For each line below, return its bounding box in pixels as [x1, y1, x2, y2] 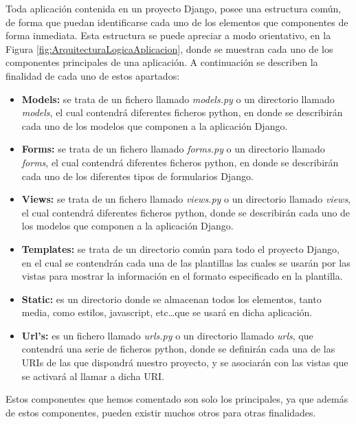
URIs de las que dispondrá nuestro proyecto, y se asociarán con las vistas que [21, 355, 348, 370]
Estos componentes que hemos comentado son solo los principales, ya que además [5, 392, 348, 406]
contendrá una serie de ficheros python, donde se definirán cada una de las [21, 342, 335, 356]
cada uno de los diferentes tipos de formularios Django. [21, 168, 254, 183]
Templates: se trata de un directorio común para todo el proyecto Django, [21, 241, 340, 256]
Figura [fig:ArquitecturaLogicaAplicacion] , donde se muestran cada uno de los [5, 41, 333, 56]
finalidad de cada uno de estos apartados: [5, 68, 180, 82]
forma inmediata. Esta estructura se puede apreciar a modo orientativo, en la [5, 28, 331, 43]
